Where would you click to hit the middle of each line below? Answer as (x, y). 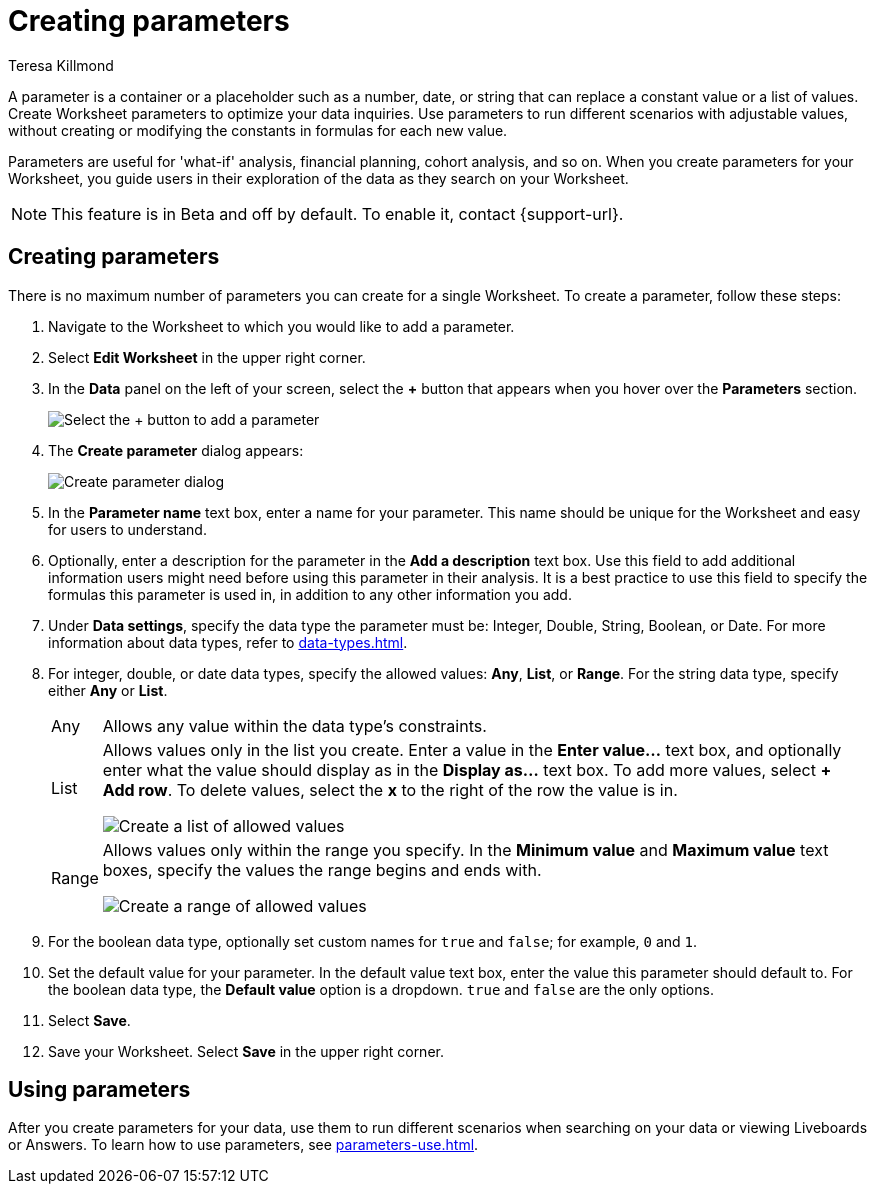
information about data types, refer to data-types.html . (228, 642)
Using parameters (99, 1090)
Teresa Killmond (61, 65)
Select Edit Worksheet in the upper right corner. (207, 357)
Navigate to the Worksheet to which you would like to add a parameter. (281, 326)
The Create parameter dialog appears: (176, 450)
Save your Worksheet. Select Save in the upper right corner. (246, 1051)
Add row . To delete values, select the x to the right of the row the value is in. (390, 789)
